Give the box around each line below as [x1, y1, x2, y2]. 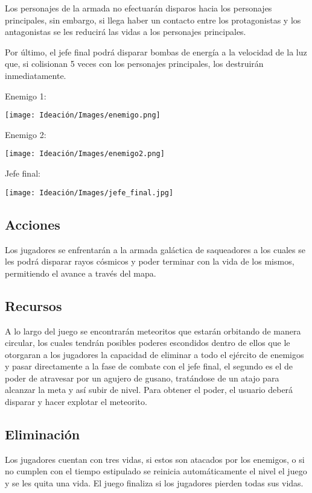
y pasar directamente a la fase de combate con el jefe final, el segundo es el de [5, 360, 293, 372]
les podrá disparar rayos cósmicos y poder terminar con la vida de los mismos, [5, 255, 294, 268]
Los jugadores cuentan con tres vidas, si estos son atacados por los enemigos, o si [5, 453, 305, 465]
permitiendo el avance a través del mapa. [5, 266, 156, 279]
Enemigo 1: [5, 89, 46, 102]
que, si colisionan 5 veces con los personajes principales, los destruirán [5, 57, 264, 70]
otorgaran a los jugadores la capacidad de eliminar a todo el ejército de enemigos [5, 348, 304, 360]
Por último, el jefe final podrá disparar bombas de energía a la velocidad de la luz [5, 45, 307, 58]
